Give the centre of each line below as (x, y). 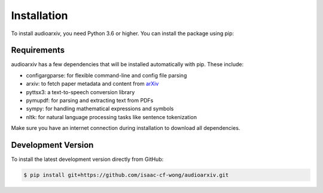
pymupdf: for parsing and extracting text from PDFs (90, 101)
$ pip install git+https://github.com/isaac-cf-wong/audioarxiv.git (126, 175)
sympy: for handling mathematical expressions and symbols (100, 109)
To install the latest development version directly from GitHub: (87, 159)
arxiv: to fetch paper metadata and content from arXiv (92, 84)
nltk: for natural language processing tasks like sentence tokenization (112, 117)
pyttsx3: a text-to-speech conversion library (80, 92)
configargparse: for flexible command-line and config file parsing (106, 75)
